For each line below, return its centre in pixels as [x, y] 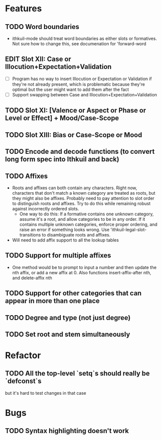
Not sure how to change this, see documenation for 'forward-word [79, 44]
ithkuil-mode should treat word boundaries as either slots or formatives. [84, 38]
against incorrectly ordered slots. [46, 208]
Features [23, 9]
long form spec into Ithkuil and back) [62, 160]
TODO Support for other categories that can [73, 293]
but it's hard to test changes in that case [46, 393]
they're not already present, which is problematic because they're [79, 84]
